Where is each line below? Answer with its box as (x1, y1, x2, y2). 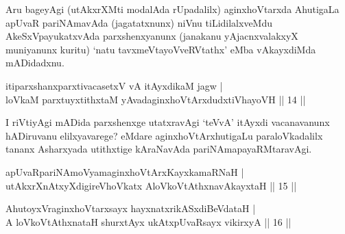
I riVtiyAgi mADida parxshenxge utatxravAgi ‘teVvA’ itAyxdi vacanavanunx (5, 115, 330, 129)
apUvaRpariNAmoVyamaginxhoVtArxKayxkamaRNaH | (5, 164, 244, 179)
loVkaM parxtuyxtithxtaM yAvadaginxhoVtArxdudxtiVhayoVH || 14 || (5, 92, 306, 106)
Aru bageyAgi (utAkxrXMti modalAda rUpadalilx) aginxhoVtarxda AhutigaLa (5, 2, 340, 16)
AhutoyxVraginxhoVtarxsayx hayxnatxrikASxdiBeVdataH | (5, 201, 256, 216)
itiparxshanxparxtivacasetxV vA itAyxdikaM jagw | (5, 78, 223, 92)
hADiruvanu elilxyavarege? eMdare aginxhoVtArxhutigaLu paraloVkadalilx (5, 128, 323, 142)
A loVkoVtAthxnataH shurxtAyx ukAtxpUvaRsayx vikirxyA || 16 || (5, 214, 292, 229)
